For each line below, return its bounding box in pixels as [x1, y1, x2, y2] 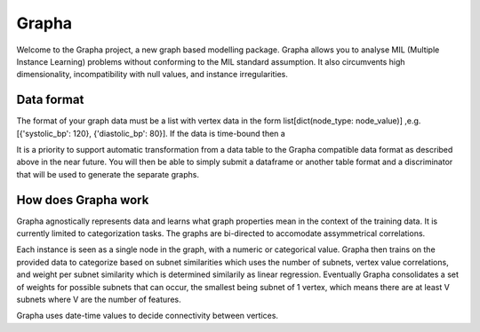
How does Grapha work [16, 192, 149, 208]
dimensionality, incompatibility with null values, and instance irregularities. [16, 69, 288, 80]
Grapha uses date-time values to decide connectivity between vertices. [16, 311, 279, 321]
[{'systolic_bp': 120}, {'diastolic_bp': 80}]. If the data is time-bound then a [16, 128, 286, 138]
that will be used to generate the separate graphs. [16, 169, 200, 179]
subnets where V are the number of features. [16, 294, 181, 305]
